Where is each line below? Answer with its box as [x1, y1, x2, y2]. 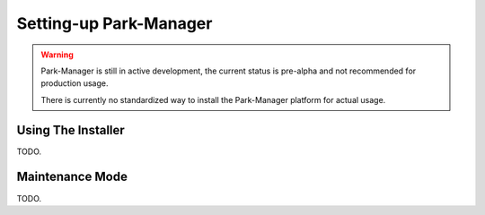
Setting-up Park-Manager [16, 13, 213, 33]
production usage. [40, 78, 109, 89]
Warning [40, 49, 74, 60]
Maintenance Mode [16, 169, 128, 185]
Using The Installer [16, 122, 125, 138]
